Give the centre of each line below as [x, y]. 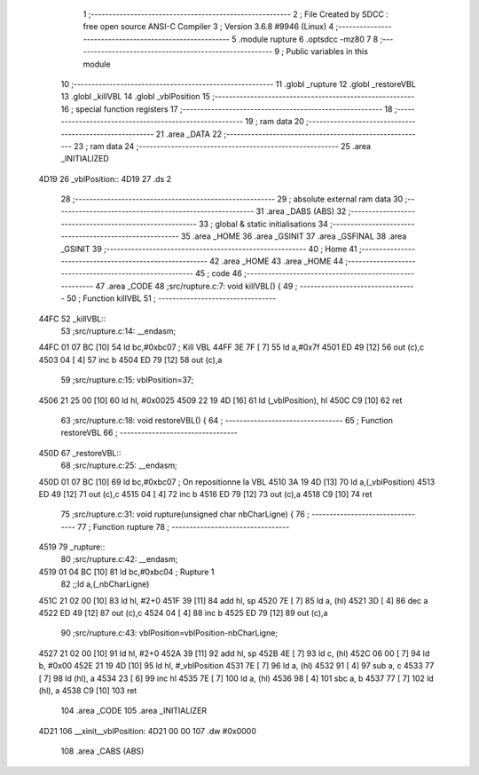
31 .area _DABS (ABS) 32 [301, 211]
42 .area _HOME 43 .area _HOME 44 [276, 261]
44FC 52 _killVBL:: [72, 319]
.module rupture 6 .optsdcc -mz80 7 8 [308, 39]
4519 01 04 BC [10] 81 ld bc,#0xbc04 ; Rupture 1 [126, 572]
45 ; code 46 [219, 273]
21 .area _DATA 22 [189, 134]
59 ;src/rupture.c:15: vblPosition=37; [127, 380]
